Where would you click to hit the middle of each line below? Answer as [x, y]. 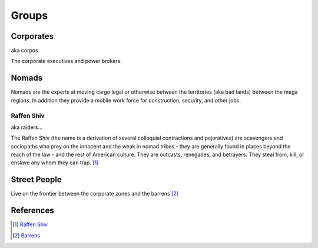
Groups [29, 15]
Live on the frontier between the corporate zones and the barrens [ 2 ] [95, 194]
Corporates [32, 36]
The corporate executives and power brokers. [66, 61]
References [32, 211]
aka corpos [24, 51]
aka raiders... [27, 127]
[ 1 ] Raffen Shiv [30, 224]
